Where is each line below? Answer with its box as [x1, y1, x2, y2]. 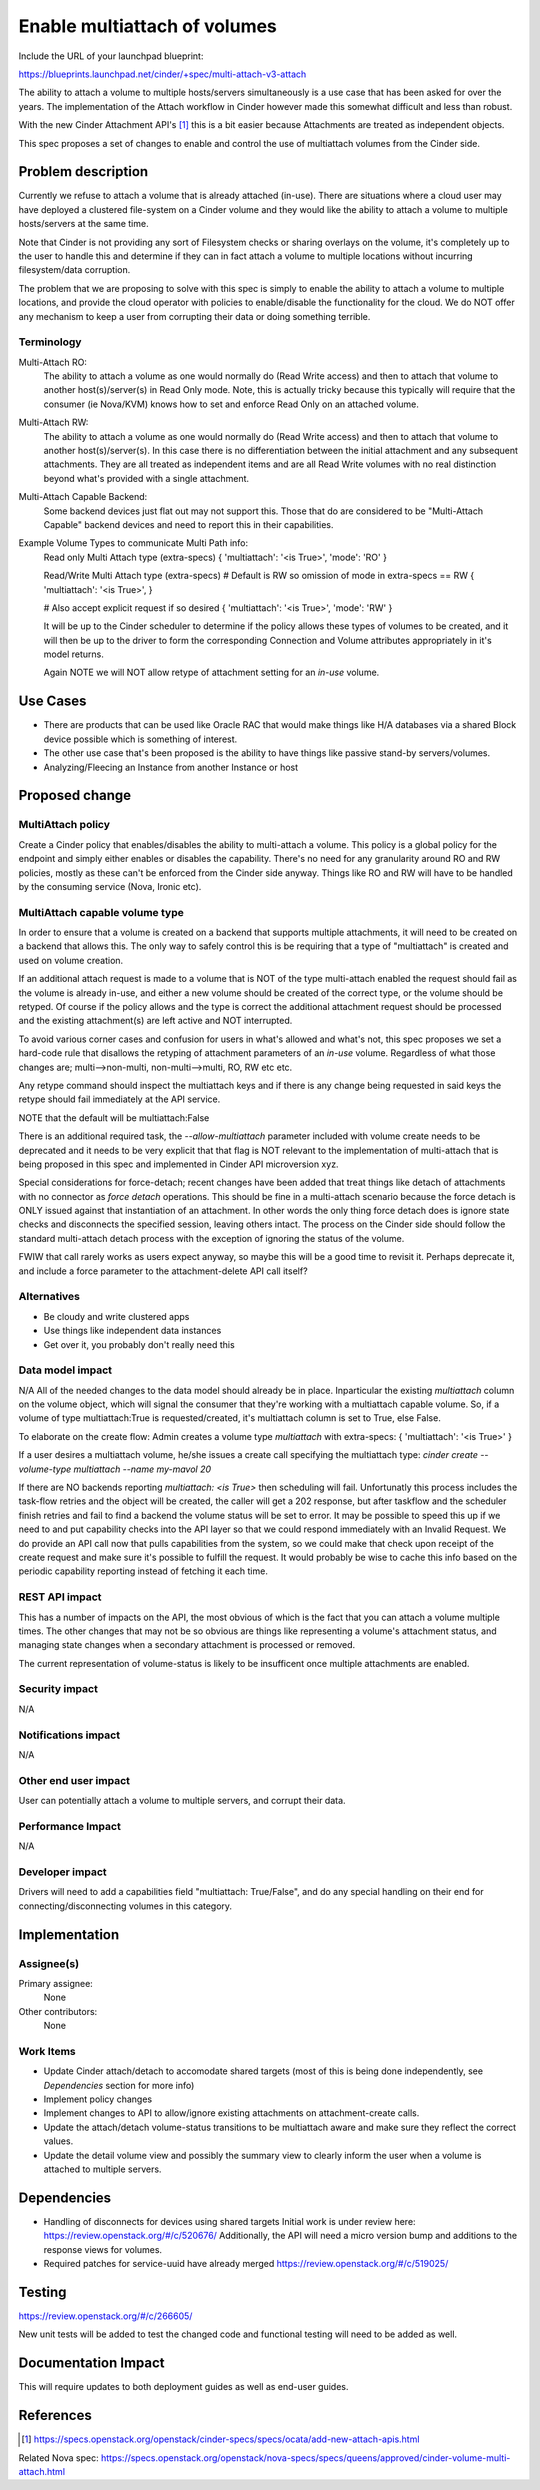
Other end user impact [18, 1773, 130, 1787]
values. [43, 2135, 74, 2147]
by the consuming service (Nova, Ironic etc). [18, 880, 202, 892]
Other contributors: [18, 2005, 98, 2017]
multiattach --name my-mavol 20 [73, 1463, 212, 1475]
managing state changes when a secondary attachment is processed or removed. [18, 1639, 356, 1651]
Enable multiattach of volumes [18, 15, 277, 37]
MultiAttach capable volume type [18, 905, 184, 919]
